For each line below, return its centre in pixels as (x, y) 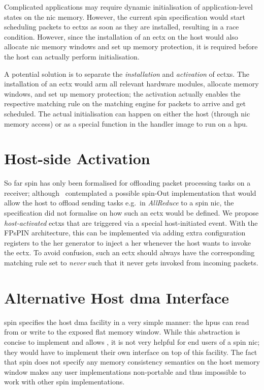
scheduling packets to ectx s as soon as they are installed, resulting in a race (122, 27)
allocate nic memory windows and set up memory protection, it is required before (131, 47)
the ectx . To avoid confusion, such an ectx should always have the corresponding (129, 252)
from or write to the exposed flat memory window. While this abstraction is (122, 332)
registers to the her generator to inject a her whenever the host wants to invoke (127, 242)
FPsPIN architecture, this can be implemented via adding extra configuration (125, 233)
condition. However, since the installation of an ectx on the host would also (121, 36)
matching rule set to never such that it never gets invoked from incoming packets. (131, 262)
